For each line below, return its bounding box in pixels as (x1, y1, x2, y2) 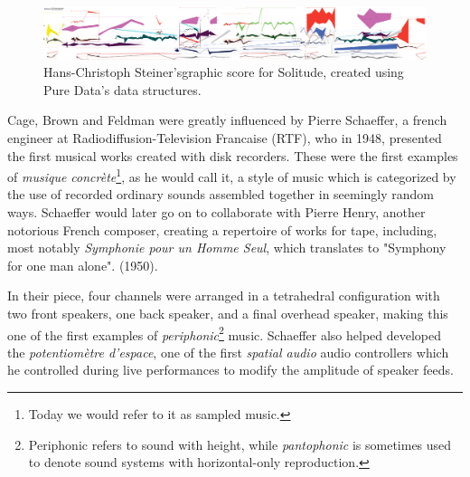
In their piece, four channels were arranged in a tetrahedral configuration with (7, 286, 440, 305)
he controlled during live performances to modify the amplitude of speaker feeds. (7, 360, 454, 379)
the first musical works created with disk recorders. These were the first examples (7, 146, 458, 165)
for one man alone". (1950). (7, 255, 158, 274)
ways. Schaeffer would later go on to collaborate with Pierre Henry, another (7, 202, 426, 221)
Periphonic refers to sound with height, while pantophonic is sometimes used (28, 434, 452, 453)
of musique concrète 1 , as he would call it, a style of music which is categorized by (7, 165, 456, 186)
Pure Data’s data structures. (43, 80, 202, 99)
